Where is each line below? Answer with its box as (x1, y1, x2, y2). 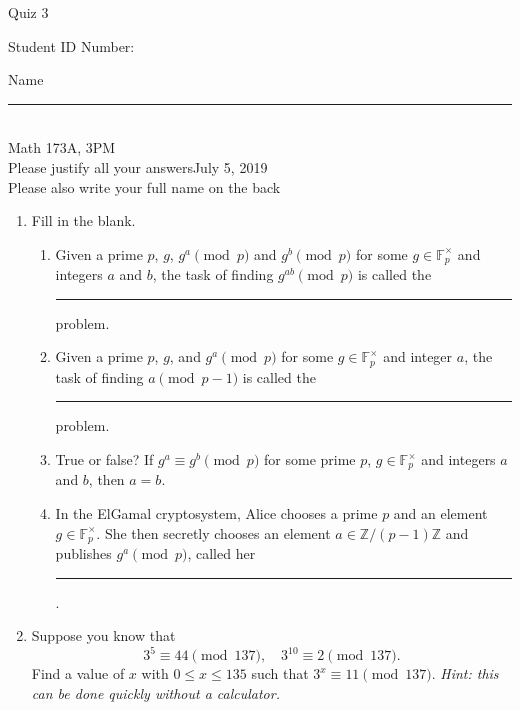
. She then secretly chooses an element (96, 522, 331, 543)
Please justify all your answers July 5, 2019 (8, 156, 268, 177)
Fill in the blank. (31, 210, 136, 231)
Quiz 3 (8, 2, 49, 22)
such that (251, 663, 309, 684)
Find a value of (31, 663, 125, 684)
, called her (187, 543, 256, 564)
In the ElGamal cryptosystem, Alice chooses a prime (55, 503, 378, 524)
